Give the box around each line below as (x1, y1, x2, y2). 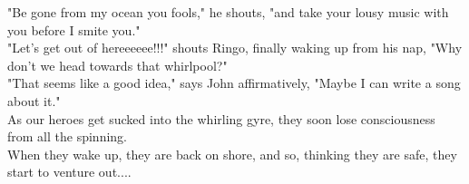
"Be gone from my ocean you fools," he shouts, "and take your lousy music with (7, 3, 449, 21)
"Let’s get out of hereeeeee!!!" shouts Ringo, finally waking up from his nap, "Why (7, 38, 463, 57)
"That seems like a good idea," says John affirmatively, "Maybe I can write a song (7, 73, 461, 92)
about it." (7, 91, 61, 110)
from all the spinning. (7, 127, 127, 146)
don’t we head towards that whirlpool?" (7, 55, 228, 74)
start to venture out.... (7, 162, 132, 181)
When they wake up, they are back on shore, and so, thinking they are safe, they (7, 144, 457, 163)
